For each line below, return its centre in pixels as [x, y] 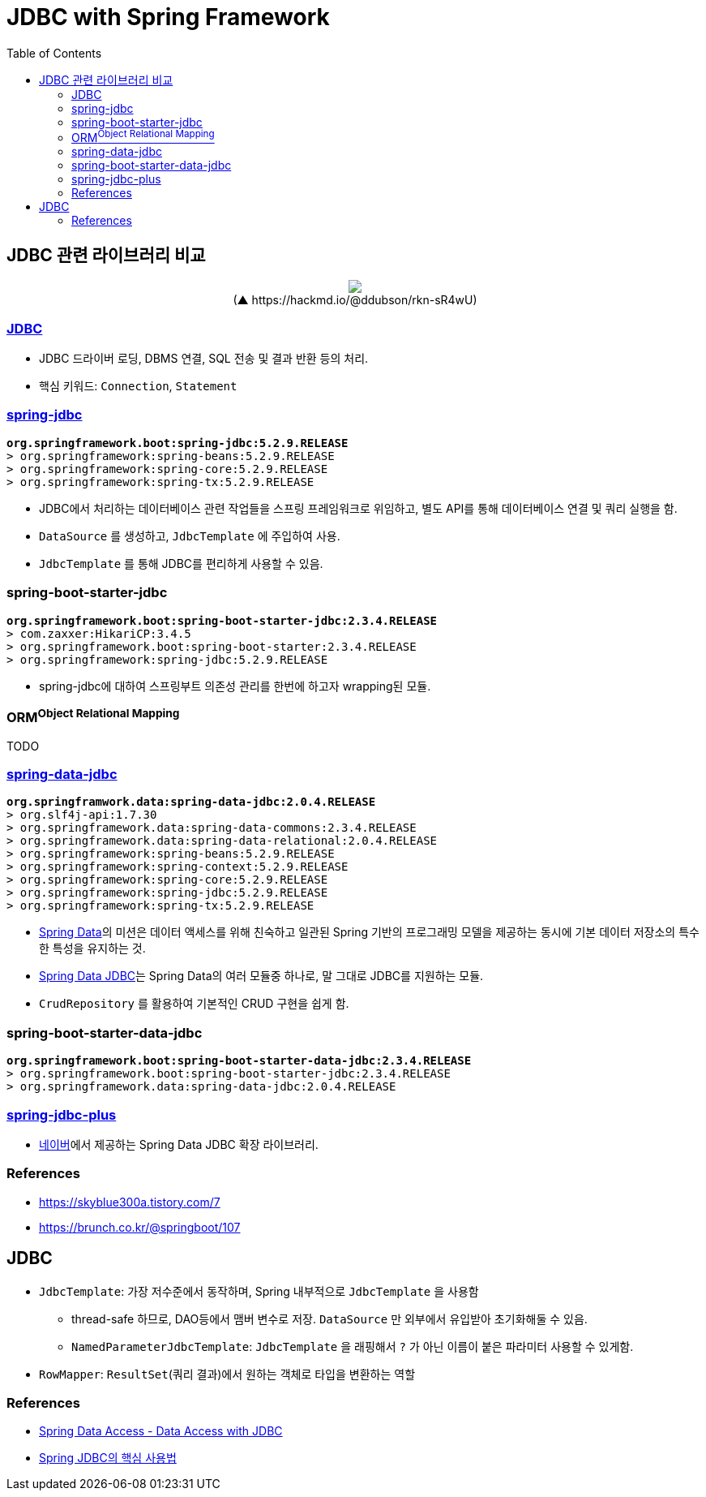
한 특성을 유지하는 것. [92, 949]
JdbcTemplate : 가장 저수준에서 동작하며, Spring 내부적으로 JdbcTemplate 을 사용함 [259, 1291]
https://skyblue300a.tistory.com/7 [130, 1202]
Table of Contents [54, 53]
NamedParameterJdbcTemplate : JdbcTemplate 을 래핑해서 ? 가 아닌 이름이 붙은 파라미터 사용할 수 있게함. [353, 1346]
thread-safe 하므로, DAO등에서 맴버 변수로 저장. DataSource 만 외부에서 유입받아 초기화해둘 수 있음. [329, 1318]
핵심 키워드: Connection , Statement [138, 386]
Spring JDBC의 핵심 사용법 [108, 1458]
